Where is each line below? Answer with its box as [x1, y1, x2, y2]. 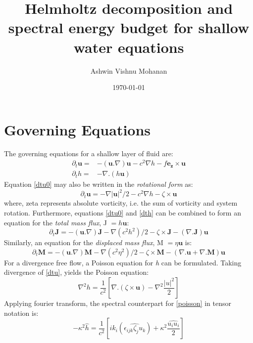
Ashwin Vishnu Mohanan [90, 65, 167, 76]
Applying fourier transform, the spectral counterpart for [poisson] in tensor [4, 298, 231, 308]
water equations [73, 37, 184, 57]
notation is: [4, 307, 39, 318]
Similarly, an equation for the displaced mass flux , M [4, 237, 163, 248]
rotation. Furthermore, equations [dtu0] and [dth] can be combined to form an [4, 208, 241, 218]
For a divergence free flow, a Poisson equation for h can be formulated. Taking [4, 257, 242, 267]
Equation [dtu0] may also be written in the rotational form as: [4, 179, 193, 189]
